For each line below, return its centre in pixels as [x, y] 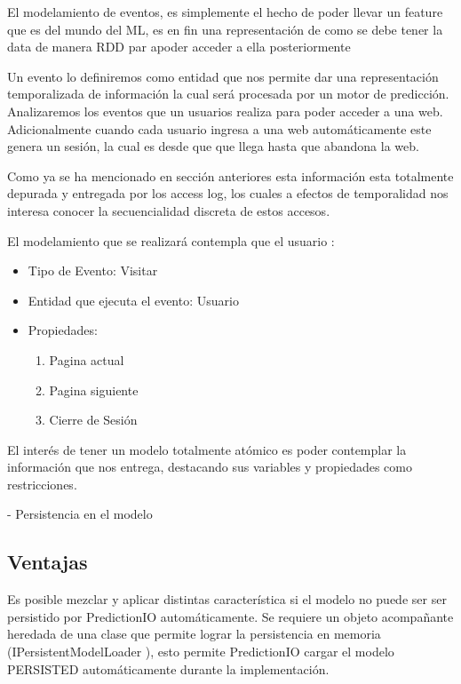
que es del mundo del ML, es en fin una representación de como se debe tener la [225, 29]
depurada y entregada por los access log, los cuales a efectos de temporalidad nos [228, 193]
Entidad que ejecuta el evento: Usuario [133, 300]
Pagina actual [87, 359]
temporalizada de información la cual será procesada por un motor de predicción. [228, 94]
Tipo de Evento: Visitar [93, 270]
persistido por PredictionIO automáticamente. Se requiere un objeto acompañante [230, 616]
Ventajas [48, 562]
